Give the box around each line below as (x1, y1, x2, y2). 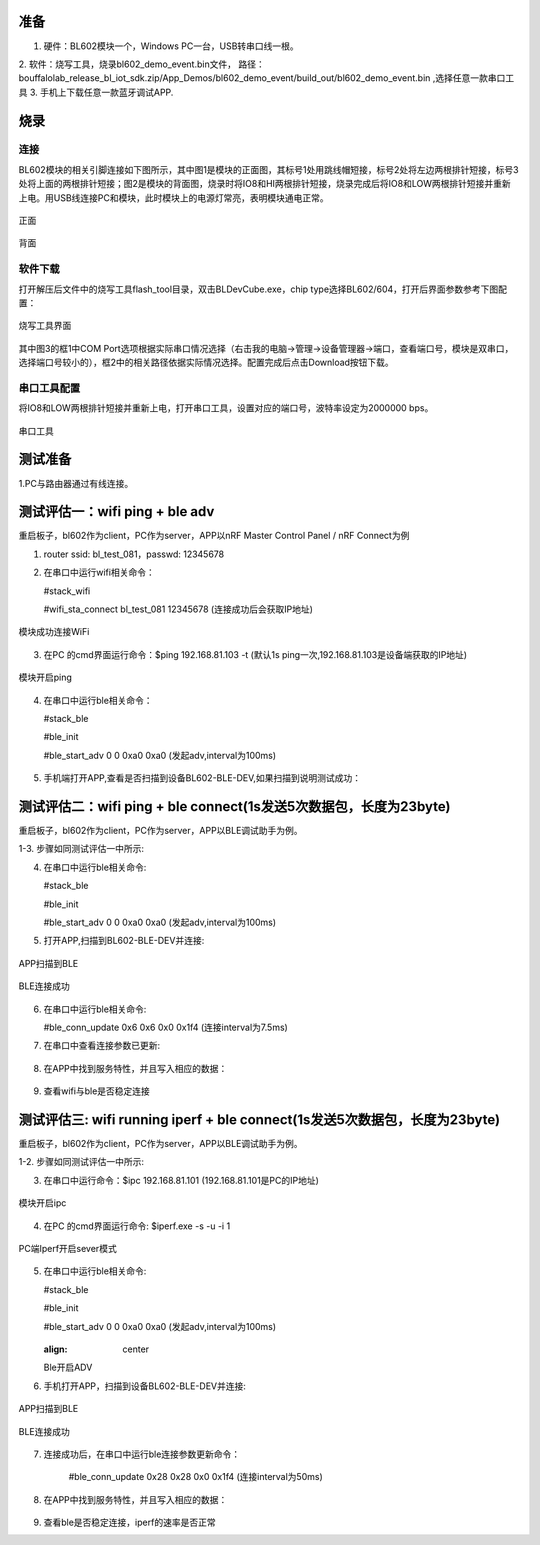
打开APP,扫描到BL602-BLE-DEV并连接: (43, 935, 205, 947)
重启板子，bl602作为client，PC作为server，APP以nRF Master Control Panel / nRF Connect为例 (18, 530, 410, 542)
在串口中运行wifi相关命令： (43, 566, 155, 579)
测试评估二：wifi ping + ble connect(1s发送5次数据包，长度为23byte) (18, 798, 451, 815)
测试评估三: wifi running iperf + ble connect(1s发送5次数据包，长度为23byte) (18, 1111, 500, 1128)
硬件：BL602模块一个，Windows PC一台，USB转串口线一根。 (43, 40, 299, 52)
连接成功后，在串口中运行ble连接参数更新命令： (43, 1448, 241, 1460)
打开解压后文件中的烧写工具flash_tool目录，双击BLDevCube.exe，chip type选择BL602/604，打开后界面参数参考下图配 (18, 283, 508, 295)
